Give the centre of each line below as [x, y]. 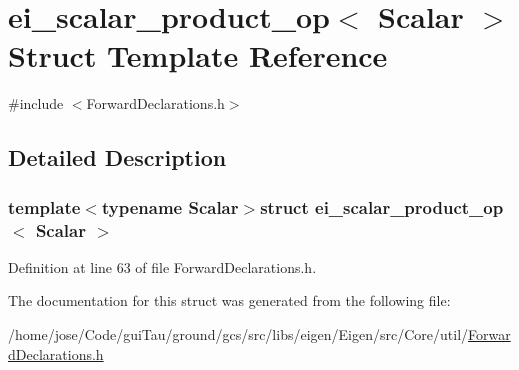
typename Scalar [170, 206]
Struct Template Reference [198, 55]
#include [36, 103]
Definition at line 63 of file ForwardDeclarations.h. [162, 266]
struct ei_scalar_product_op [382, 206]
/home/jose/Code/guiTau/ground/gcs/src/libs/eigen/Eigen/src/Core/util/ [238, 334]
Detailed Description [117, 157]
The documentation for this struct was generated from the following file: [229, 300]
